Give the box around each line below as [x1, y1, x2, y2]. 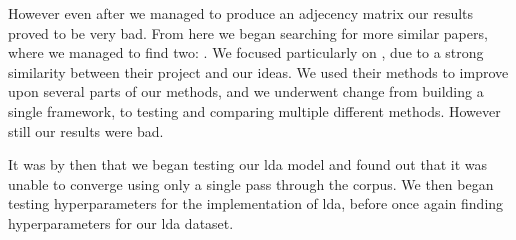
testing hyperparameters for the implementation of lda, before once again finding [8, 193, 504, 214]
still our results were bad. [8, 120, 164, 141]
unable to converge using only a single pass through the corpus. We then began [8, 173, 494, 194]
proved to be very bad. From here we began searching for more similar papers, [8, 22, 488, 43]
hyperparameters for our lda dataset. [8, 212, 234, 233]
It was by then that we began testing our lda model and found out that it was [8, 154, 487, 175]
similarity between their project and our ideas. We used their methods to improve [8, 61, 509, 82]
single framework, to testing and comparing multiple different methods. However [8, 100, 501, 121]
